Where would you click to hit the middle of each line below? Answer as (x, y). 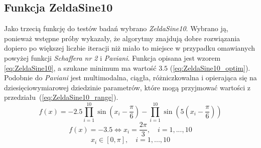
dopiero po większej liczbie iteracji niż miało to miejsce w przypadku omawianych (129, 48)
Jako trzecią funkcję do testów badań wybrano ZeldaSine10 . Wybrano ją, (116, 28)
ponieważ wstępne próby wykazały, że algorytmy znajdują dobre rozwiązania (122, 38)
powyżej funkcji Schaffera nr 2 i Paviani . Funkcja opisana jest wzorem (112, 57)
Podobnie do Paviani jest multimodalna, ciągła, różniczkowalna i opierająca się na (130, 78)
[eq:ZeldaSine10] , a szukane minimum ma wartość (80, 67)
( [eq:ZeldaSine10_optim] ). (210, 67)
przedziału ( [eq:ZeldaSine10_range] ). (61, 97)
